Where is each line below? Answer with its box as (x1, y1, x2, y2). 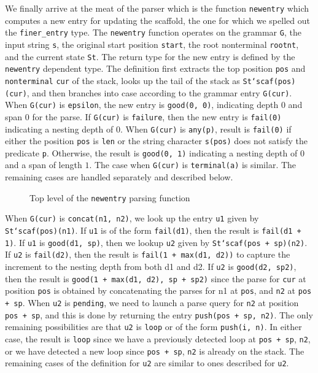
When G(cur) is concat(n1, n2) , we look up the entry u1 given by (5, 212, 259, 225)
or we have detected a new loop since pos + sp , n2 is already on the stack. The (5, 344, 304, 357)
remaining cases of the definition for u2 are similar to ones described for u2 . (5, 356, 289, 369)
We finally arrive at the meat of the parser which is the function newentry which (5, 2, 309, 14)
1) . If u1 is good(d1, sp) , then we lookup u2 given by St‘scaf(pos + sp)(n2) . (5, 236, 308, 248)
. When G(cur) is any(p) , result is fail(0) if (120, 122, 292, 135)
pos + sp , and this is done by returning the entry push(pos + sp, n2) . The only (5, 308, 313, 321)
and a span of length (5, 158, 82, 171)
